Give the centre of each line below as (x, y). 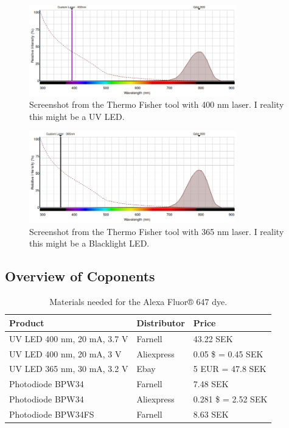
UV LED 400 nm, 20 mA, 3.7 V (69, 338)
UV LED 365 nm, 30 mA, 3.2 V (69, 369)
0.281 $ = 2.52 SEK (230, 399)
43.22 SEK (213, 338)
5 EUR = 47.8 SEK (230, 369)
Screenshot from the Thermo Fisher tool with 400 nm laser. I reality (157, 104)
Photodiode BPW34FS (52, 414)
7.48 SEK (211, 384)
